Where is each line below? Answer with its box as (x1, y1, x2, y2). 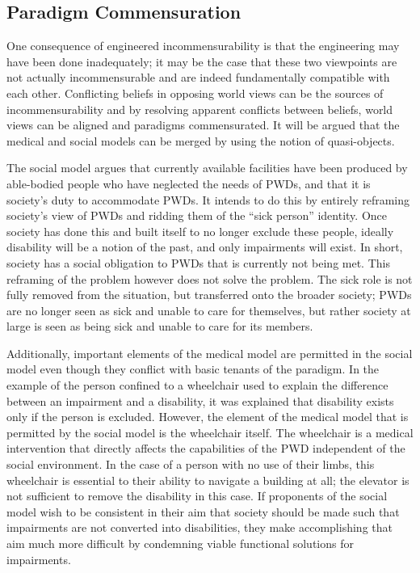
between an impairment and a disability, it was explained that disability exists (6, 392, 394, 409)
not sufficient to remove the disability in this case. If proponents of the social (6, 487, 388, 504)
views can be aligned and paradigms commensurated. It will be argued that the (6, 116, 400, 133)
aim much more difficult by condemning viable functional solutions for (6, 535, 354, 552)
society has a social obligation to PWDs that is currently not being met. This (6, 254, 390, 271)
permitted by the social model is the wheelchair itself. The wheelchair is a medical (6, 423, 414, 440)
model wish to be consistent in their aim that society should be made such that (6, 503, 400, 520)
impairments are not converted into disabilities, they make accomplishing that (6, 519, 393, 536)
